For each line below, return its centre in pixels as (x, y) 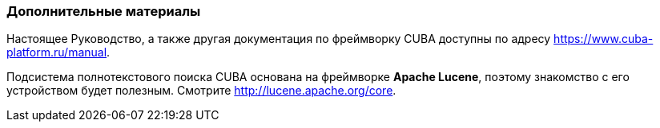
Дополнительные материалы (104, 11)
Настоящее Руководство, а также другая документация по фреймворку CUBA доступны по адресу (279, 39)
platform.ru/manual (57, 52)
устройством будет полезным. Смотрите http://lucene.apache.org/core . (201, 91)
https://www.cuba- (604, 39)
